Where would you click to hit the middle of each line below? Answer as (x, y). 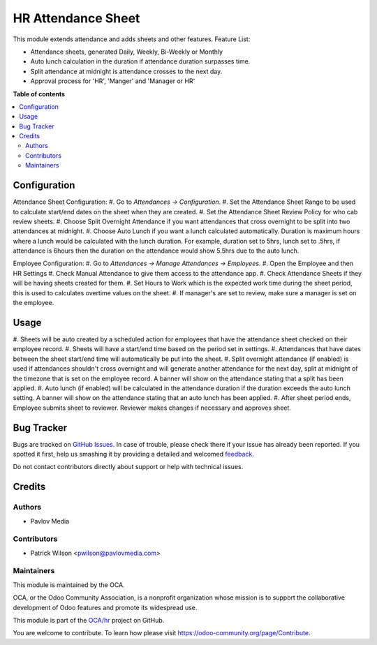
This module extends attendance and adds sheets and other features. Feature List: (132, 39)
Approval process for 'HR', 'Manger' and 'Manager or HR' (113, 81)
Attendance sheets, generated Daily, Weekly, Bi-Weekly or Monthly (127, 52)
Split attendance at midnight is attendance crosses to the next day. (126, 71)
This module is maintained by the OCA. (69, 585)
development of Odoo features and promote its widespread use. (105, 607)
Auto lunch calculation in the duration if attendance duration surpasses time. (140, 61)
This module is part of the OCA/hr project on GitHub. (89, 620)
